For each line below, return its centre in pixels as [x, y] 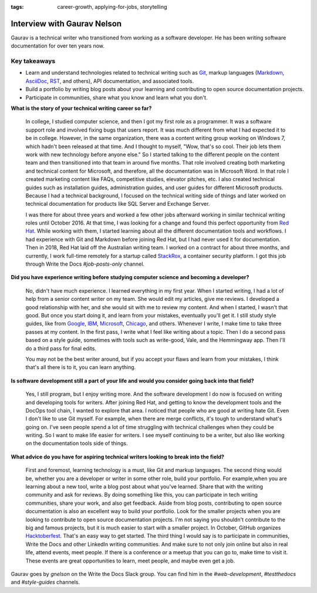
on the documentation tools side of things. [77, 443]
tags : [17, 7]
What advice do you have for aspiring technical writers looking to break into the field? [117, 457]
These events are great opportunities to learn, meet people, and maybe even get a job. [130, 561]
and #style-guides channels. [45, 582]
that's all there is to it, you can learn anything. [81, 367]
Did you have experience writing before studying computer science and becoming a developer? [130, 277]
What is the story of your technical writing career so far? [81, 108]
